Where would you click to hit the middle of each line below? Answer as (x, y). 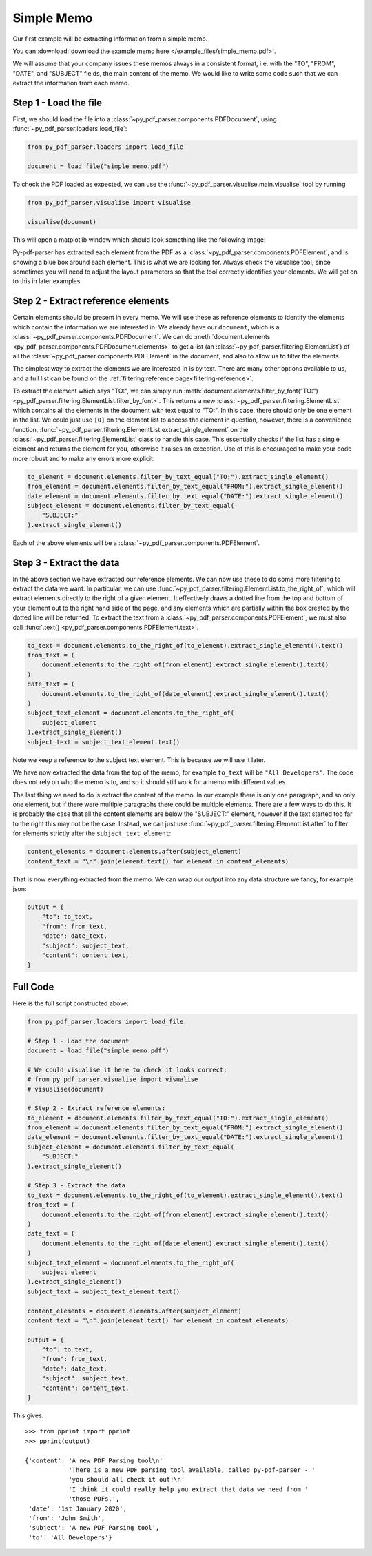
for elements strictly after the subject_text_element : (92, 833)
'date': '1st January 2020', (78, 1508)
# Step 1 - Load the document (78, 1041)
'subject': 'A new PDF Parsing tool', (94, 1528)
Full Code (33, 986)
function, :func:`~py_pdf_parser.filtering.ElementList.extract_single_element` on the (131, 429)
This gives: (28, 1415)
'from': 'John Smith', (67, 1518)
